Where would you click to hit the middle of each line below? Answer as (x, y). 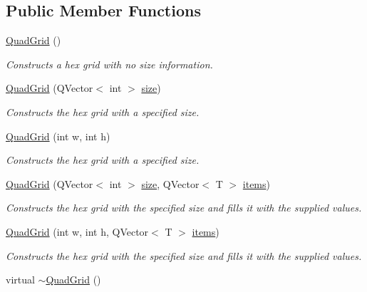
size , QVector (170, 183)
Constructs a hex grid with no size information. (109, 64)
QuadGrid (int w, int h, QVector (77, 231)
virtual (20, 280)
